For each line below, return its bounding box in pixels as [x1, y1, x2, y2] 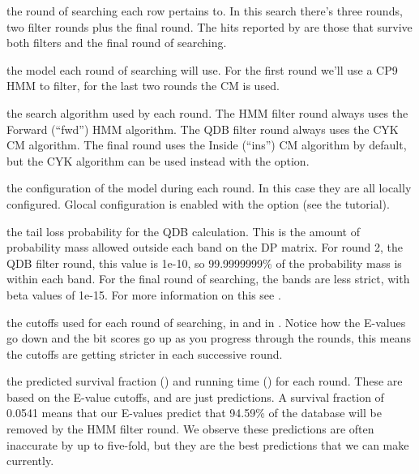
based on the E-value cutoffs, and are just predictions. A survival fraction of [6, 388, 384, 405]
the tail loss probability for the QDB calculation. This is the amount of [6, 222, 360, 239]
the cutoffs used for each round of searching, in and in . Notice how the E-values [6, 313, 406, 330]
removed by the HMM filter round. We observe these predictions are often [6, 420, 374, 437]
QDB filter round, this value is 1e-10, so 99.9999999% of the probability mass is [6, 254, 402, 271]
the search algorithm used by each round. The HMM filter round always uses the [6, 104, 408, 121]
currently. [6, 452, 54, 469]
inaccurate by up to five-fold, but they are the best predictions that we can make [6, 436, 409, 453]
